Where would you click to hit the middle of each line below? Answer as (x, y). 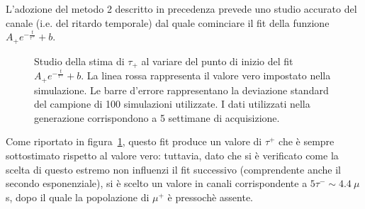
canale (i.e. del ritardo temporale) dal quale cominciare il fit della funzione (168, 22)
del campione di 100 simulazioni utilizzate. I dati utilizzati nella (172, 104)
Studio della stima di (79, 61)
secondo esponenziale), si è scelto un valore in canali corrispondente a (157, 183)
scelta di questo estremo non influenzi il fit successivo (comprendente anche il (173, 169)
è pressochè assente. (210, 197)
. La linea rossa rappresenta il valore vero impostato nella (206, 75)
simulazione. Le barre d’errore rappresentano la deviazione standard (181, 90)
